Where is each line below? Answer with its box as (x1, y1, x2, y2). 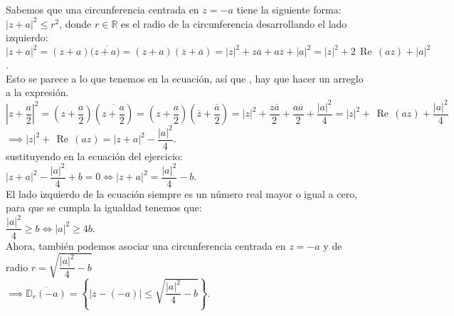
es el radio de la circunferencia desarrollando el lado (121, 16, 347, 31)
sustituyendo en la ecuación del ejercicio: (6, 148, 183, 163)
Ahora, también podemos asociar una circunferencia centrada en (6, 238, 286, 253)
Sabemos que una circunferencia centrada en (6, 2, 199, 16)
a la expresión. (6, 85, 69, 100)
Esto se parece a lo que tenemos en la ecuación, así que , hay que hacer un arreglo (6, 70, 364, 85)
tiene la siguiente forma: (236, 2, 342, 16)
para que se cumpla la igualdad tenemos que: (6, 200, 202, 215)
